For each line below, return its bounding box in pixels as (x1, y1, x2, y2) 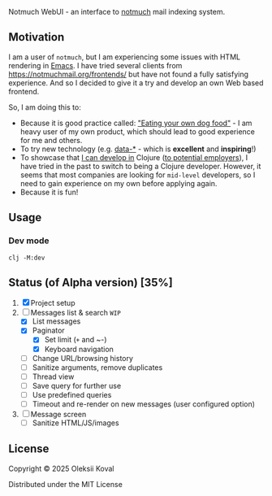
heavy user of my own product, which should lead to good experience (19, 126, 256, 137)
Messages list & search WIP (30, 308, 122, 318)
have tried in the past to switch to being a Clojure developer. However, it (19, 161, 261, 171)
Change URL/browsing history (32, 353, 134, 363)
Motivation (8, 30, 65, 44)
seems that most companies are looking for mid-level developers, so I (19, 170, 256, 180)
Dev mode (8, 235, 50, 246)
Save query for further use (32, 381, 122, 390)
